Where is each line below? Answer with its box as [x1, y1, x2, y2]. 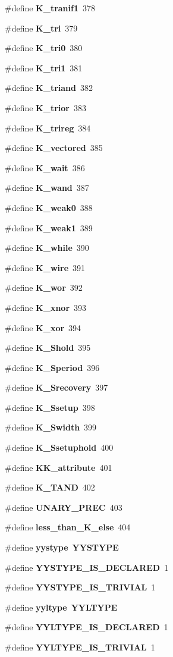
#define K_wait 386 [5, 161, 85, 174]
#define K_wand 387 [5, 181, 89, 194]
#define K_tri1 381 [5, 61, 83, 74]
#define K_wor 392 [5, 281, 83, 294]
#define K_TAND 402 [5, 481, 95, 493]
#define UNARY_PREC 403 [5, 501, 122, 513]
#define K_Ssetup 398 [5, 401, 95, 413]
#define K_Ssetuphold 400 [5, 441, 114, 454]
